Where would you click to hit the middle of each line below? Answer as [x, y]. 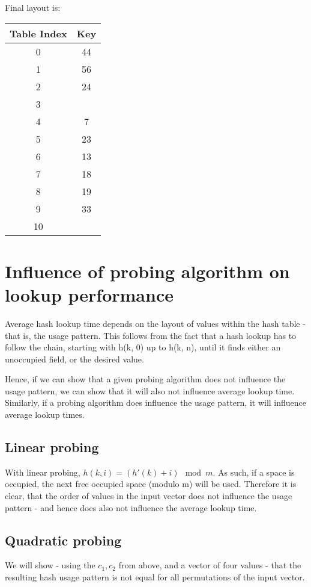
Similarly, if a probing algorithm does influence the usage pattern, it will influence [156, 402]
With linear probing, [43, 472]
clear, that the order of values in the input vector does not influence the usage [149, 496]
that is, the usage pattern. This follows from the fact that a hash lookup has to [151, 335]
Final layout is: [33, 7]
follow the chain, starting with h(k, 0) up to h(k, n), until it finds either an [143, 347]
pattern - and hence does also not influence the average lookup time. [131, 507]
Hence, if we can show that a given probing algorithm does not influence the [145, 379]
